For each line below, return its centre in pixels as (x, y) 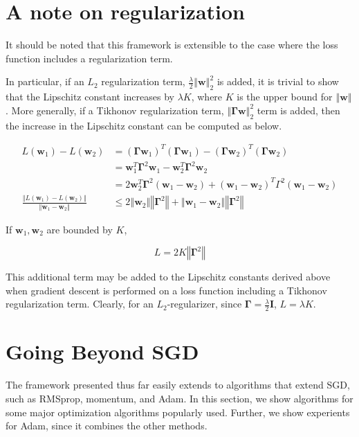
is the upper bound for (285, 97)
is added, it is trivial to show (278, 81)
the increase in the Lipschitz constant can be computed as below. (144, 125)
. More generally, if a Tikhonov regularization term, (115, 110)
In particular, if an (45, 81)
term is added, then (298, 110)
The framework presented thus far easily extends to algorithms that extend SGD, (178, 385)
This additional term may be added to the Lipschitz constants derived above (168, 277)
